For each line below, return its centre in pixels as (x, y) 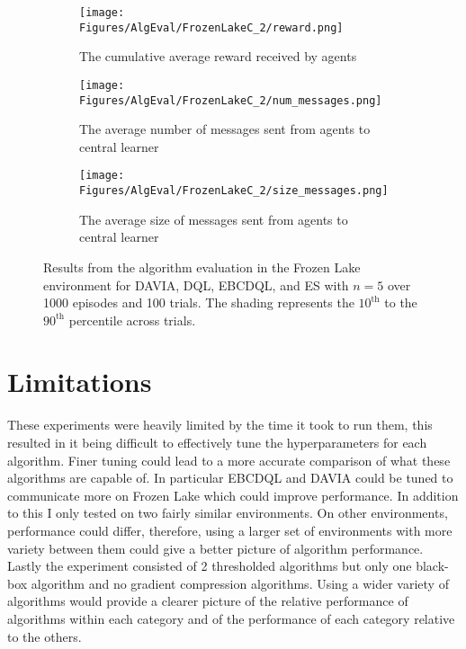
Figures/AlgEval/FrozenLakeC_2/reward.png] (211, 27)
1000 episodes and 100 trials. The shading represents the (199, 302)
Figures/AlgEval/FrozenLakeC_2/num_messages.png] (231, 100)
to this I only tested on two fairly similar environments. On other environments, (228, 513)
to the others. (45, 636)
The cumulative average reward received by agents (218, 56)
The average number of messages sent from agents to (225, 129)
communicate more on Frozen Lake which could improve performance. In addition (233, 495)
